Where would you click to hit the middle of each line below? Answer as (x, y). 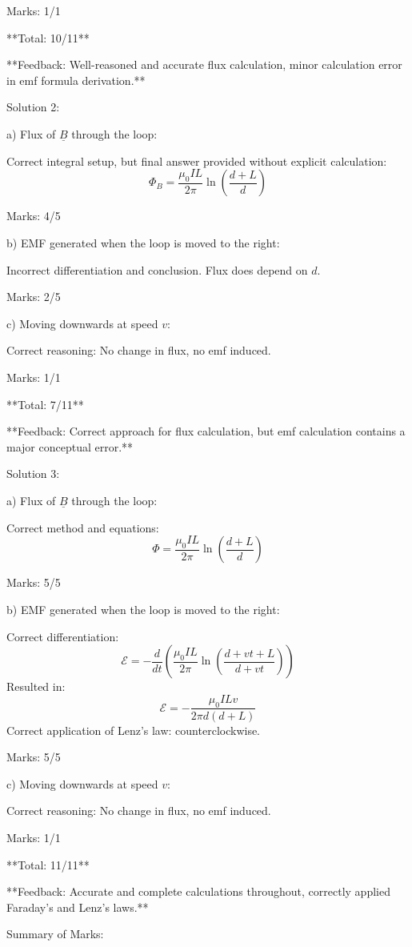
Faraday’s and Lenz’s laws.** (78, 907)
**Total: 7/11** (45, 404)
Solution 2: (33, 107)
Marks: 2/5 (34, 297)
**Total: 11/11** (48, 864)
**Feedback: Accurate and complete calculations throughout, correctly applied (198, 891)
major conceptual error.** (70, 446)
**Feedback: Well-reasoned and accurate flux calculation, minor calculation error (204, 64)
